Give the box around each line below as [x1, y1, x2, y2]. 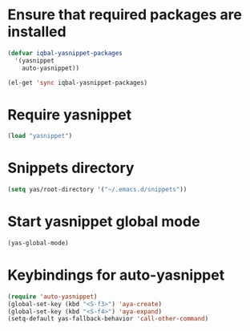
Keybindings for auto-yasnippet [7, 266, 225, 285]
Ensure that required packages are [7, 6, 242, 24]
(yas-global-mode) [7, 239, 69, 247]
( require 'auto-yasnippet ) [7, 293, 98, 301]
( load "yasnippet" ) [7, 132, 73, 140]
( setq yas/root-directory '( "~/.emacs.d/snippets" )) [7, 186, 187, 194]
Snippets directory [7, 159, 135, 177]
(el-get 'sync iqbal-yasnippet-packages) [7, 79, 148, 87]
